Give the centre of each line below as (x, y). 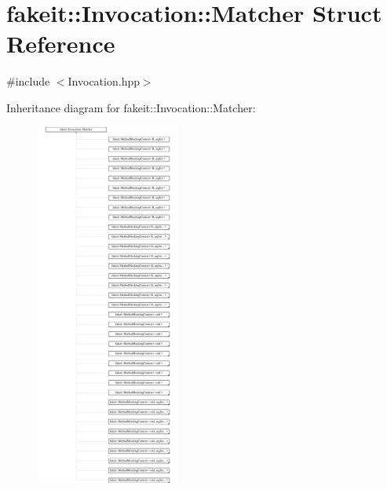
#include (28, 81)
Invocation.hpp (104, 81)
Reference (61, 44)
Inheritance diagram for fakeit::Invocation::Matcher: (131, 107)
